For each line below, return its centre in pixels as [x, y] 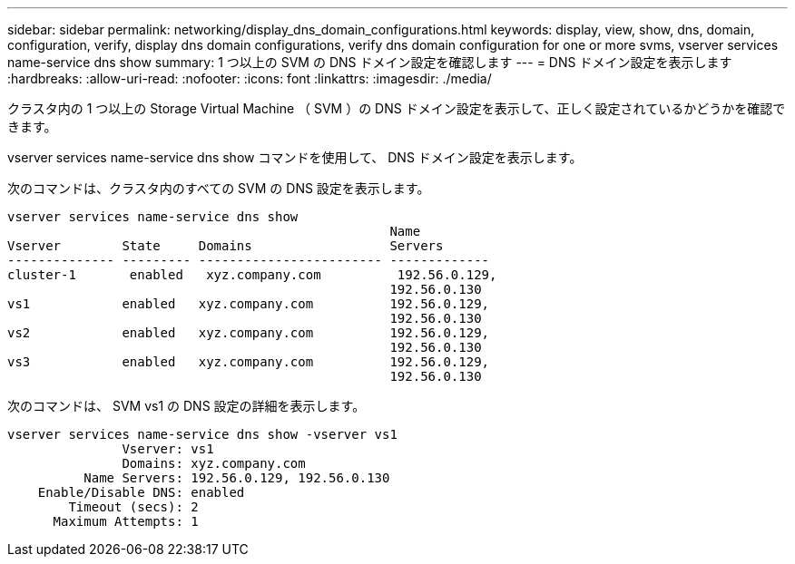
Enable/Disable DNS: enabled [141, 492]
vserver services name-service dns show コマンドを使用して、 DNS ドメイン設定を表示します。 [295, 157]
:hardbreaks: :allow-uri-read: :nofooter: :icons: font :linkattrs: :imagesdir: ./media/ [250, 78]
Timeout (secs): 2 [133, 507]
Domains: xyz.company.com [214, 463]
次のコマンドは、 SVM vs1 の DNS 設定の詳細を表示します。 [186, 406]
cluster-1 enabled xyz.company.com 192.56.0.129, [252, 275]
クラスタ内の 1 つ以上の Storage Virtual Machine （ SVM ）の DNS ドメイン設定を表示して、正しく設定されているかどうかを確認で [397, 108]
